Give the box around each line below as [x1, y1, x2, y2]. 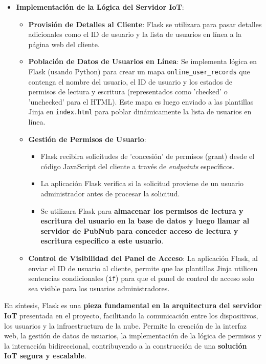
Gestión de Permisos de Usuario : [28, 133, 146, 144]
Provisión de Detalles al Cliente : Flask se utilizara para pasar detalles [28, 18, 262, 29]
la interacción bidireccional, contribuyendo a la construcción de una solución [4, 340, 247, 351]
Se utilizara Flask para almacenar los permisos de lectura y [40, 205, 243, 216]
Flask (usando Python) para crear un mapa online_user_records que [28, 66, 250, 76]
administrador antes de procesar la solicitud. [40, 188, 180, 199]
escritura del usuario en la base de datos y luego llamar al [40, 215, 250, 226]
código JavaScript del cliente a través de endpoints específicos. [40, 160, 235, 171]
